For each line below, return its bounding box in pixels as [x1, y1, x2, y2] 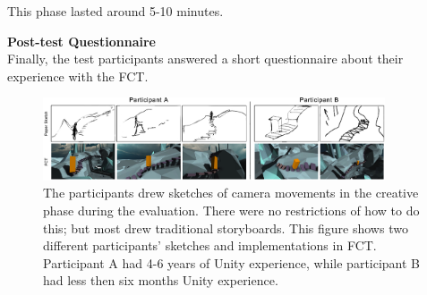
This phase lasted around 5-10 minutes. [7, 2, 224, 20]
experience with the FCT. [7, 66, 149, 85]
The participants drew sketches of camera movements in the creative [43, 183, 419, 202]
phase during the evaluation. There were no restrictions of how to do [43, 201, 420, 220]
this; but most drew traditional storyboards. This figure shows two [43, 218, 408, 237]
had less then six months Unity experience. [43, 271, 278, 290]
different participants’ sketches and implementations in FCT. [43, 236, 377, 255]
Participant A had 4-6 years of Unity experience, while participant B [43, 253, 421, 272]
